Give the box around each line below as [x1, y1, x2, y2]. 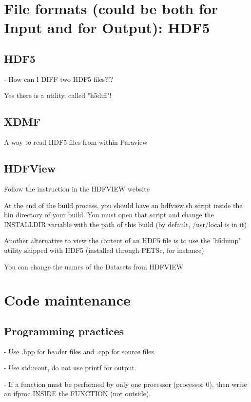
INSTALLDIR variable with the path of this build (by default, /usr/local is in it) [4, 219, 247, 229]
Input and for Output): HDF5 [4, 18, 210, 38]
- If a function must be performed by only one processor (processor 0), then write [4, 379, 247, 389]
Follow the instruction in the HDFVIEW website [4, 183, 150, 193]
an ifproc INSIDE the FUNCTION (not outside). [4, 388, 151, 399]
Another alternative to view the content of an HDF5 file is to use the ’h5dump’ [4, 235, 241, 246]
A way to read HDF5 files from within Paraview [4, 137, 148, 147]
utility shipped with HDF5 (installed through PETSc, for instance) [4, 245, 204, 255]
